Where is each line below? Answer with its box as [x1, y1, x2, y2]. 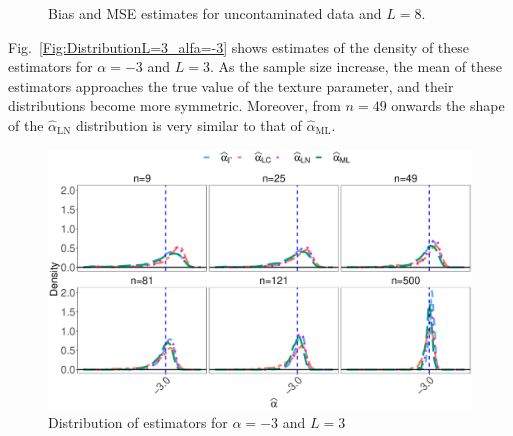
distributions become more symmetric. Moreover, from [8, 95, 341, 116]
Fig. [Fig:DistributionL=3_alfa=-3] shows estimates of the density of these [8, 36, 470, 57]
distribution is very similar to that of [75, 114, 302, 135]
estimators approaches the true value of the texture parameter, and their [8, 75, 454, 96]
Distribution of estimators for [48, 412, 228, 433]
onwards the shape [391, 95, 505, 116]
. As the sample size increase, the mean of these [209, 56, 502, 77]
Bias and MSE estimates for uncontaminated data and [48, 3, 382, 23]
